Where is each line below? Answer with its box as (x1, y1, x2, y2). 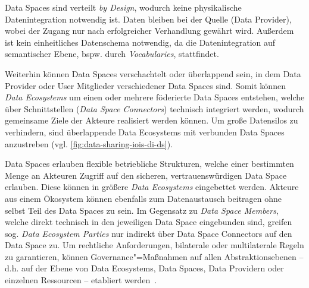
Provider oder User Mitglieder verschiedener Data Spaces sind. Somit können (5, 79, 286, 91)
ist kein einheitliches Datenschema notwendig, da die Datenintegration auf (5, 36, 276, 48)
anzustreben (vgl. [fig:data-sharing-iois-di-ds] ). (5, 137, 173, 150)
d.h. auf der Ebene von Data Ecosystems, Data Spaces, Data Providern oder (5, 262, 284, 274)
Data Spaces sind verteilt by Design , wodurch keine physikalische (5, 1, 242, 13)
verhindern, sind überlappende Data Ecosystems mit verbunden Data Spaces (5, 125, 285, 138)
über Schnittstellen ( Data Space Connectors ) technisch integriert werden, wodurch (5, 102, 304, 115)
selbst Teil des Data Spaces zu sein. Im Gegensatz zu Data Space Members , (5, 204, 279, 216)
